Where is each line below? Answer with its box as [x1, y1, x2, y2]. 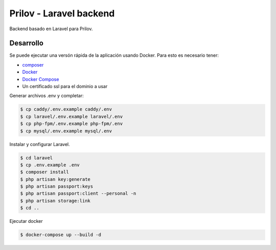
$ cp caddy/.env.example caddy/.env [20, 107, 112, 112]
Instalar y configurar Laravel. [9, 141, 70, 147]
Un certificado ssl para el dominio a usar [22, 84, 108, 90]
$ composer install [20, 169, 69, 175]
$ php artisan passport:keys [20, 183, 94, 190]
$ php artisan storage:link [20, 198, 90, 203]
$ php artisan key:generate [20, 176, 90, 182]
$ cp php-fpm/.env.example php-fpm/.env [20, 121, 123, 127]
